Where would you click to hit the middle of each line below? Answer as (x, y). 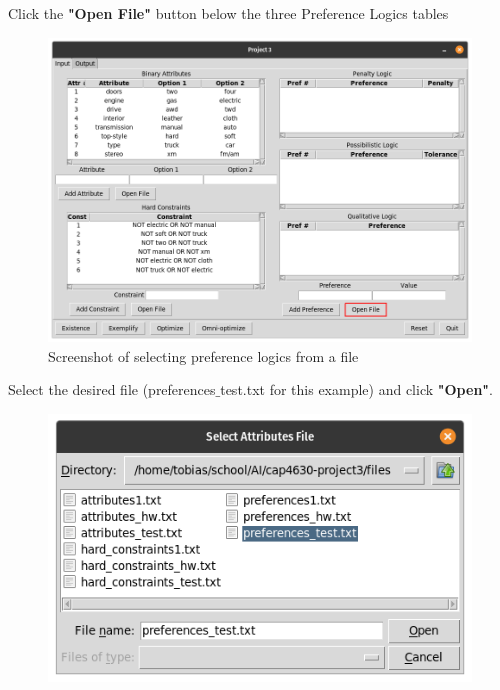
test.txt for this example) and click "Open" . (356, 389)
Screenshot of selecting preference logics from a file (203, 355)
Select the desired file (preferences (112, 389)
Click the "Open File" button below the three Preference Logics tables (228, 13)
